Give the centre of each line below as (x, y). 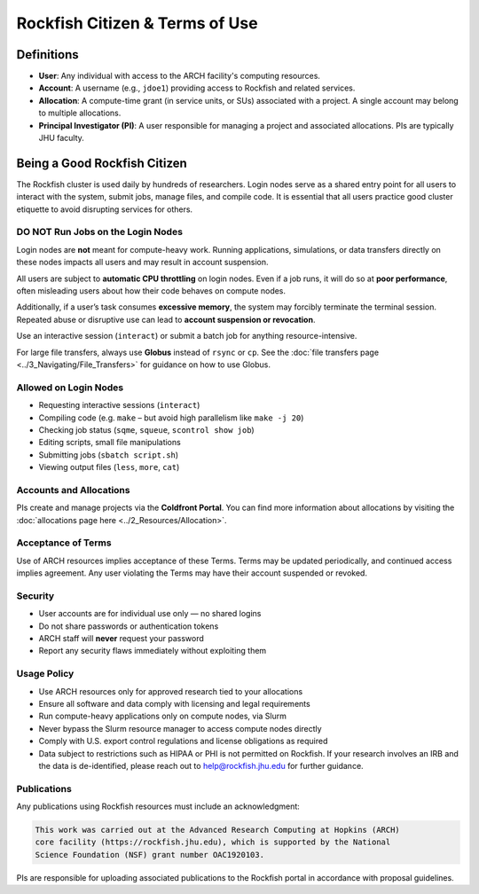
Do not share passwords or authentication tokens (129, 626)
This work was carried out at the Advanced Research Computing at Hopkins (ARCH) (218, 830)
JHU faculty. (61, 138)
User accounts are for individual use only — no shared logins (150, 614)
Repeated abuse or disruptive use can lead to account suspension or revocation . (166, 319)
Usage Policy (45, 674)
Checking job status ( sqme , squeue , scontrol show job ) (146, 429)
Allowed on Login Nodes (70, 388)
